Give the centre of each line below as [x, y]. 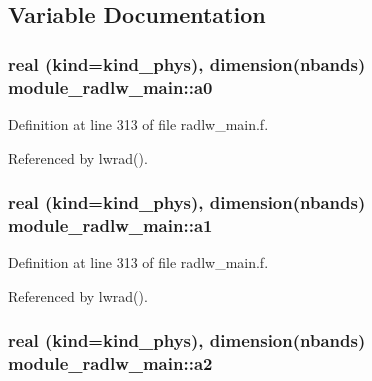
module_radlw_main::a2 [110, 363]
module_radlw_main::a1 [110, 224]
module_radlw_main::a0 [110, 86]
